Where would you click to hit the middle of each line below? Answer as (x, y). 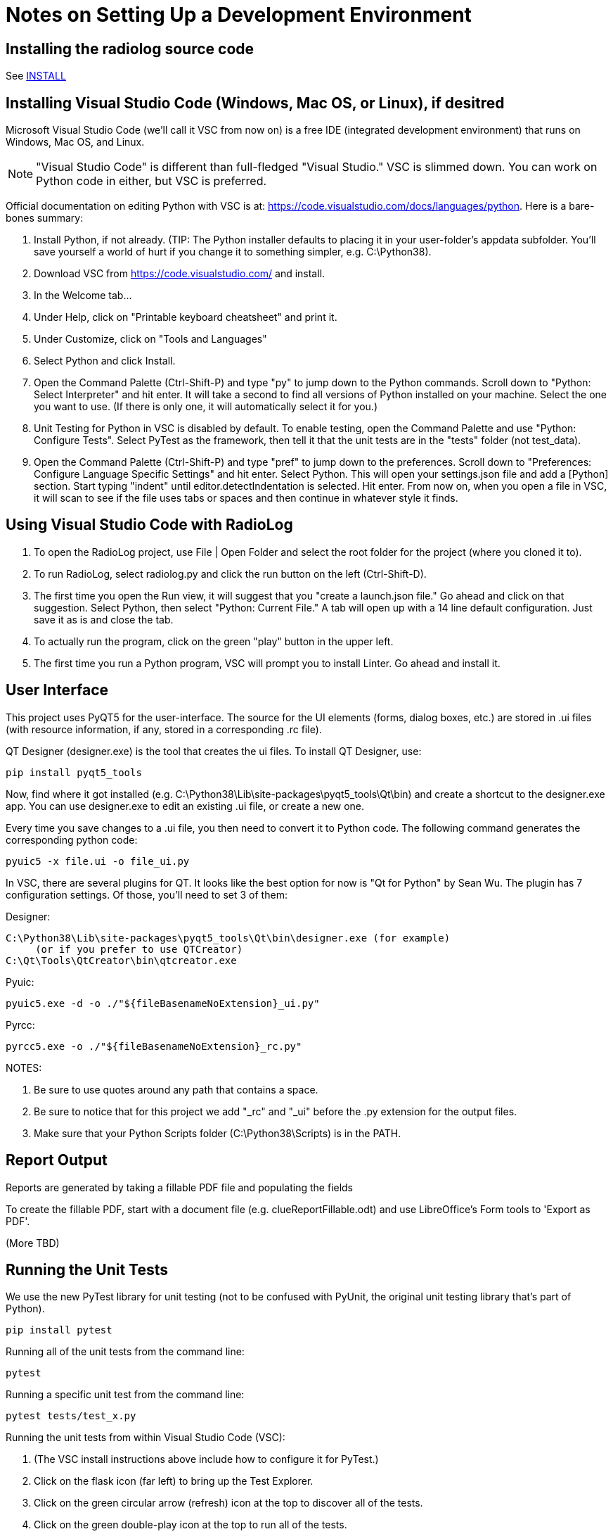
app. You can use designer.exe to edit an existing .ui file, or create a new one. (185, 806)
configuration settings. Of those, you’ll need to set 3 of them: (147, 894)
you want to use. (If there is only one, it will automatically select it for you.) (206, 407)
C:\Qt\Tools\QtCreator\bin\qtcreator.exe (121, 960)
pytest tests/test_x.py (71, 1416)
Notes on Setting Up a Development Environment (239, 15)
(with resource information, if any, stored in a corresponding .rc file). (164, 729)
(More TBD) (33, 1243)
